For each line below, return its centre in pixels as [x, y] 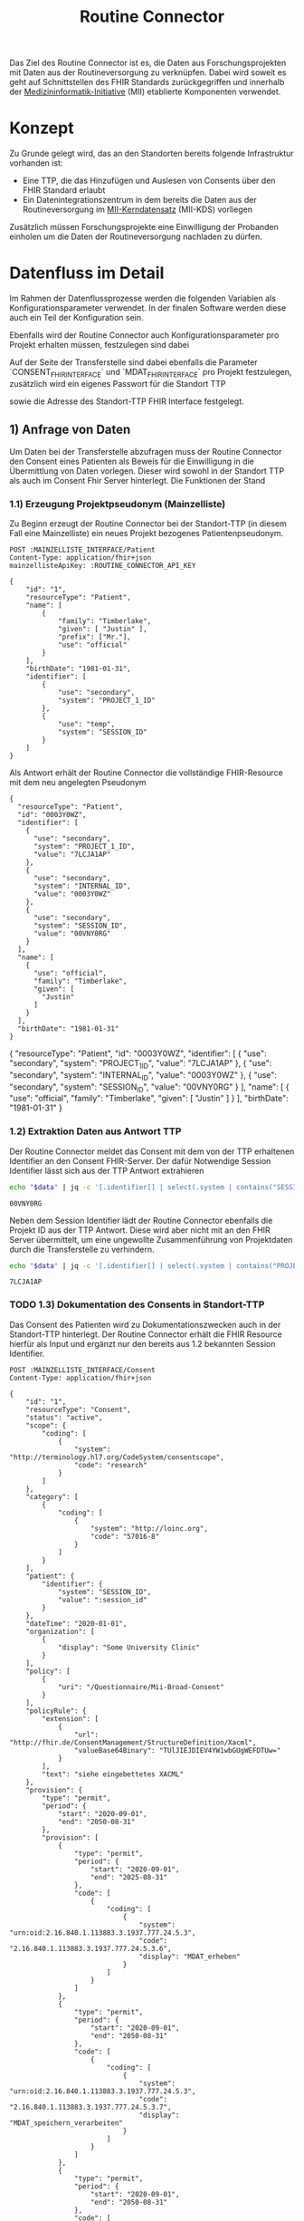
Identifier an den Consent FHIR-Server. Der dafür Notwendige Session [140, 1160]
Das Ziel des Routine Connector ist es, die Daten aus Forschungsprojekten [148, 63]
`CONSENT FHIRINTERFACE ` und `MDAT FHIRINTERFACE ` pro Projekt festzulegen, [151, 373]
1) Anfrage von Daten [70, 430]
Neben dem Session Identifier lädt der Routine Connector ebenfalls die [141, 1220]
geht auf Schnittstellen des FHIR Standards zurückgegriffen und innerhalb [147, 82]
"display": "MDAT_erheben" [190, 1957]
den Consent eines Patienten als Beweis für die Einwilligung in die [132, 461]
